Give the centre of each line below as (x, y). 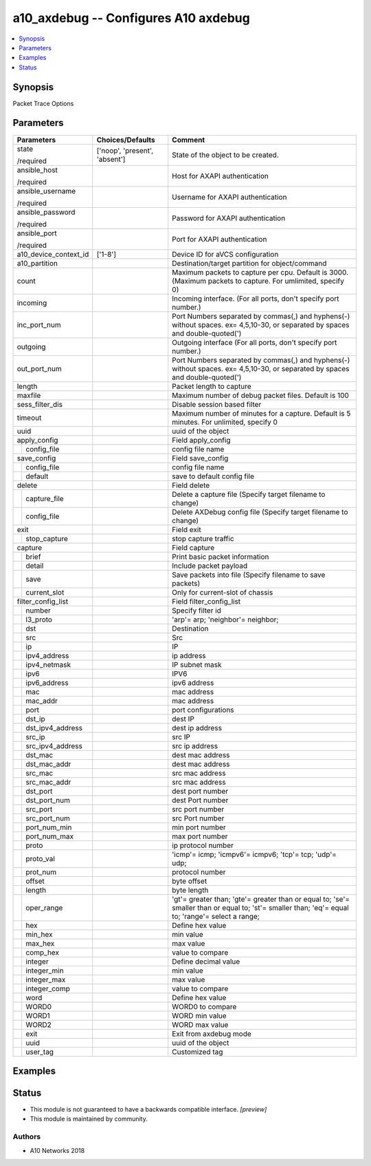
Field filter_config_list (206, 601)
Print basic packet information (221, 556)
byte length (190, 890)
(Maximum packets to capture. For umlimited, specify (258, 281)
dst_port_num (48, 800)
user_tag (40, 1052)
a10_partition (37, 263)
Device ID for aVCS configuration (225, 254)
